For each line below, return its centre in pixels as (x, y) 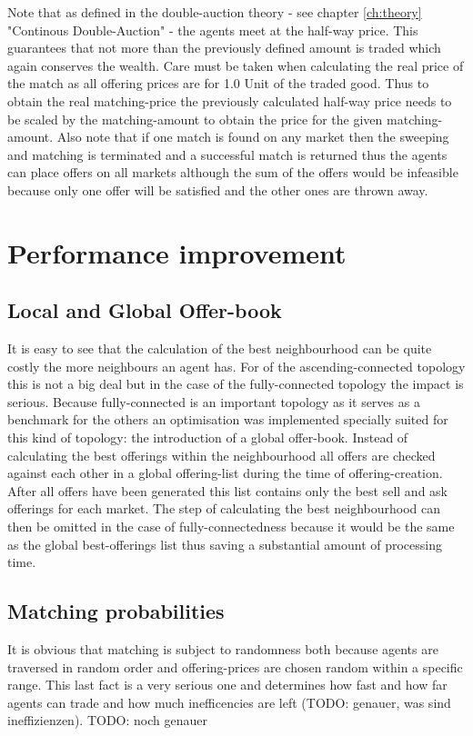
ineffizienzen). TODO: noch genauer (107, 720)
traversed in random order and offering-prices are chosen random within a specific (235, 666)
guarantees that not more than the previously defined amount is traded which (224, 48)
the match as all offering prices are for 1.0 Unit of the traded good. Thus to (218, 83)
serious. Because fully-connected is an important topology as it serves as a (214, 401)
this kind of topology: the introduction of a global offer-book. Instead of (208, 438)
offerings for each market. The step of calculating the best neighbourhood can (224, 508)
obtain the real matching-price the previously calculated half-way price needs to (230, 100)
